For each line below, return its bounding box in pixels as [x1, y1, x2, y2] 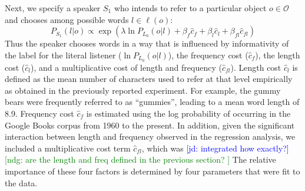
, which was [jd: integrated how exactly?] [141, 141, 289, 154]
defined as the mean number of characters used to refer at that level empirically [5, 73, 293, 85]
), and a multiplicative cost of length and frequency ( [31, 61, 222, 73]
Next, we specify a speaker [5, 2, 101, 14]
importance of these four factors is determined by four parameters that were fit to [5, 164, 300, 177]
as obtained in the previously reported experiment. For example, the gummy [5, 84, 281, 96]
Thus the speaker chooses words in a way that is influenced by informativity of [5, 37, 289, 50]
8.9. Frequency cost [5, 107, 74, 120]
